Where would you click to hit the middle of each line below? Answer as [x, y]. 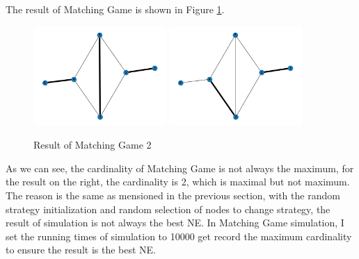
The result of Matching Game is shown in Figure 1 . [115, 9]
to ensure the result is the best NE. [81, 250]
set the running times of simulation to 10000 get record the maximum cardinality [179, 236]
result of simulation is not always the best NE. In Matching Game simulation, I [175, 223]
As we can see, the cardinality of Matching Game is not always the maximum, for [180, 168]
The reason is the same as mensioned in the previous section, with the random [173, 195]
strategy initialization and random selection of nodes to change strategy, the [168, 209]
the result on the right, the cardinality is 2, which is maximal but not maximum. [178, 182]
